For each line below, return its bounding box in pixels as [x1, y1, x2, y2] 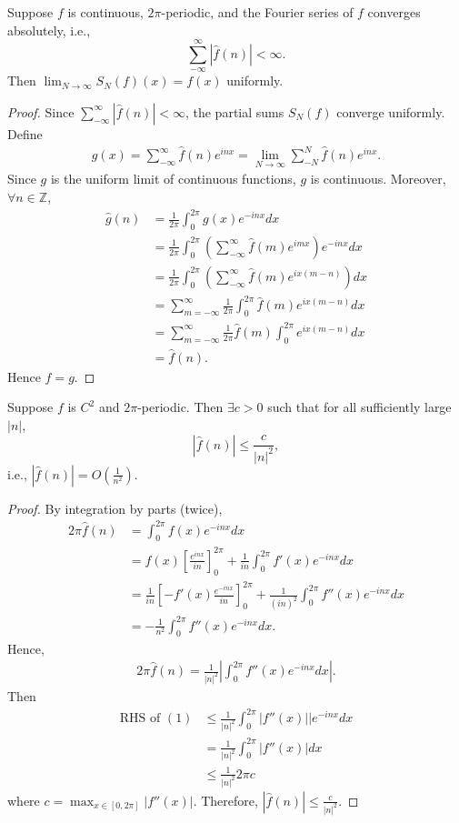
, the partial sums [185, 102, 284, 121]
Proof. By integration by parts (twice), [7, 498, 223, 517]
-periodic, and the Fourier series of [161, 3, 354, 21]
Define [7, 124, 43, 143]
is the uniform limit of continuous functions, [50, 169, 296, 188]
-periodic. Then [137, 397, 224, 417]
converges [367, 3, 421, 21]
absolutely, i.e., [7, 20, 91, 39]
